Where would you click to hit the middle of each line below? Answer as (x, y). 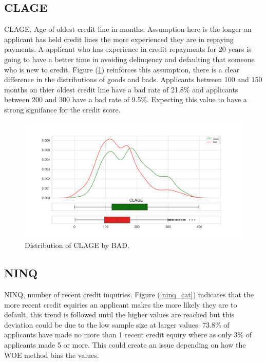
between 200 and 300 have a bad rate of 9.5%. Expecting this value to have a (126, 99)
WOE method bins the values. (52, 355)
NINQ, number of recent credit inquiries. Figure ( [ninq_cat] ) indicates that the (129, 294)
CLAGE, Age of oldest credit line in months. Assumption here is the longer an (128, 29)
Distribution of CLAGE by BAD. (77, 245)
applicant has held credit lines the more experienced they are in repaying (119, 39)
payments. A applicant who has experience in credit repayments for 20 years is (128, 49)
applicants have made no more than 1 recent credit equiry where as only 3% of (128, 335)
